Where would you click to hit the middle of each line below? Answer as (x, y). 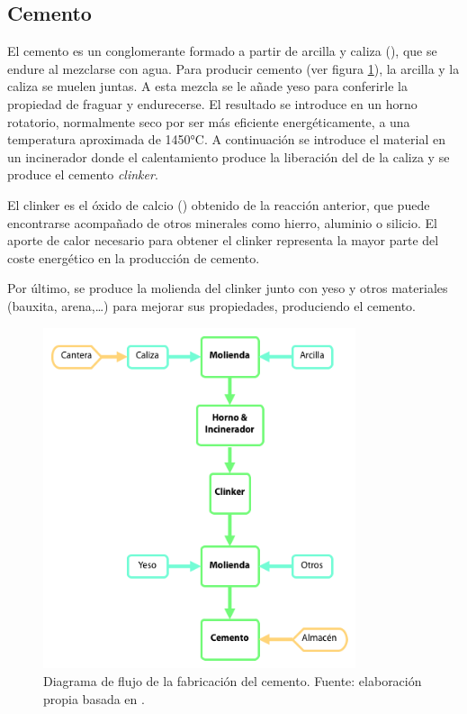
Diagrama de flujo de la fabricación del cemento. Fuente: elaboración (233, 681)
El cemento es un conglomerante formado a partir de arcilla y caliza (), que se (222, 51)
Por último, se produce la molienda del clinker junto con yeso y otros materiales (228, 288)
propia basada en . (94, 698)
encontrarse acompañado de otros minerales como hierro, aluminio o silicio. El (222, 222)
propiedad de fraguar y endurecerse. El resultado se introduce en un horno (212, 103)
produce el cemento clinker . (83, 174)
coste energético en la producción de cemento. (134, 257)
